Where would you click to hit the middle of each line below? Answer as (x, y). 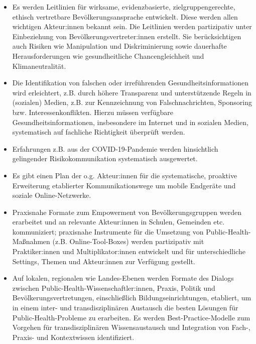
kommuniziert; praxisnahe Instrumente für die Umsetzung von (108, 231)
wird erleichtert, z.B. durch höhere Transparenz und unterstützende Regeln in (132, 92)
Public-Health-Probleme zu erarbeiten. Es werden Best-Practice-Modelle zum (131, 317)
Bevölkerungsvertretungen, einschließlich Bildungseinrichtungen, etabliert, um (132, 298)
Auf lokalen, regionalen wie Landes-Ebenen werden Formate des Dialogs (123, 278)
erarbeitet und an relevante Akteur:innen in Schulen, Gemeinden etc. (118, 222)
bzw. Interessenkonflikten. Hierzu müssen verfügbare (93, 112)
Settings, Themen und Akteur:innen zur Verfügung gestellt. (104, 261)
